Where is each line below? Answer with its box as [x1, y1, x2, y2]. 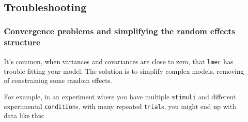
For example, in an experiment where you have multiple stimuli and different [4, 91, 236, 101]
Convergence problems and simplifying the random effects [4, 25, 235, 37]
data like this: [4, 110, 45, 121]
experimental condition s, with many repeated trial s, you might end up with [4, 101, 236, 111]
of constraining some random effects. [4, 75, 112, 85]
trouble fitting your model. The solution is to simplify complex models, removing [4, 66, 244, 76]
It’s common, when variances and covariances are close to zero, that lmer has [4, 56, 233, 67]
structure [4, 36, 41, 48]
